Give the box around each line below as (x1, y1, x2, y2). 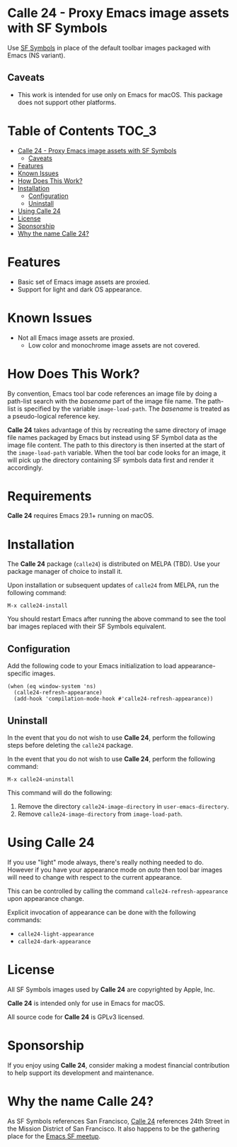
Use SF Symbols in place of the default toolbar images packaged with (7, 43, 211, 52)
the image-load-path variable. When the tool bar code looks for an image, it (7, 448, 226, 457)
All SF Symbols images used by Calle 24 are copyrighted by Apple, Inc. (7, 985, 215, 994)
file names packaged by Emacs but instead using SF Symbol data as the (7, 433, 218, 441)
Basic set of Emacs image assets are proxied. (17, 277, 151, 286)
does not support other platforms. (17, 98, 117, 106)
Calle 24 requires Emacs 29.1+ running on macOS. (7, 511, 154, 520)
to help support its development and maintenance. (7, 1068, 154, 1077)
